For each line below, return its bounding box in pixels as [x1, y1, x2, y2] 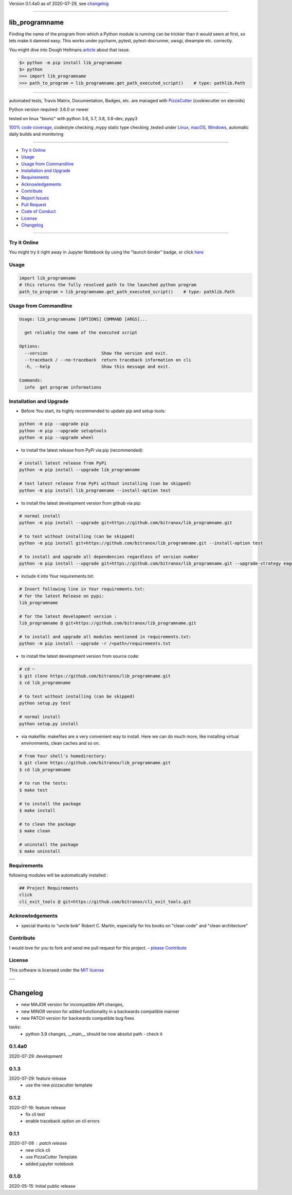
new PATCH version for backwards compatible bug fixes [21, 1015, 134, 1021]
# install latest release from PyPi [19, 460, 107, 466]
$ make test [19, 787, 48, 793]
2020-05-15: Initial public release [9, 1183, 75, 1189]
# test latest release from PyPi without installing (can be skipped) [19, 481, 192, 486]
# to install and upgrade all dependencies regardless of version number [19, 554, 199, 559]
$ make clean [19, 828, 51, 834]
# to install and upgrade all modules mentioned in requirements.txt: [19, 634, 192, 640]
